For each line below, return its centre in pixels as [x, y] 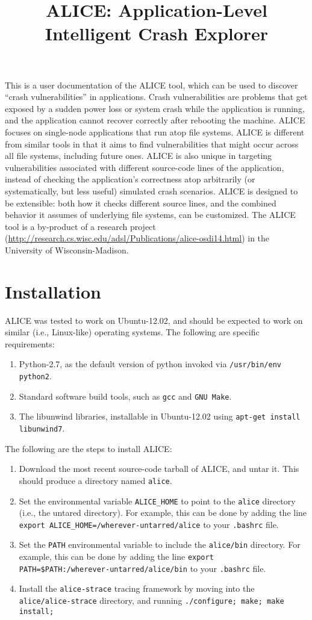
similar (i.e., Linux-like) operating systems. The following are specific [132, 332]
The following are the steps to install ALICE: [89, 448]
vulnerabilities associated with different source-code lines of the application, [145, 167]
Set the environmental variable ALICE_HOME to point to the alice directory [157, 501]
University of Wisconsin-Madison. [67, 250]
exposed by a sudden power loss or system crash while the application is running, [155, 108]
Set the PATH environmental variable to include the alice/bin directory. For [160, 544]
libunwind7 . [42, 428]
